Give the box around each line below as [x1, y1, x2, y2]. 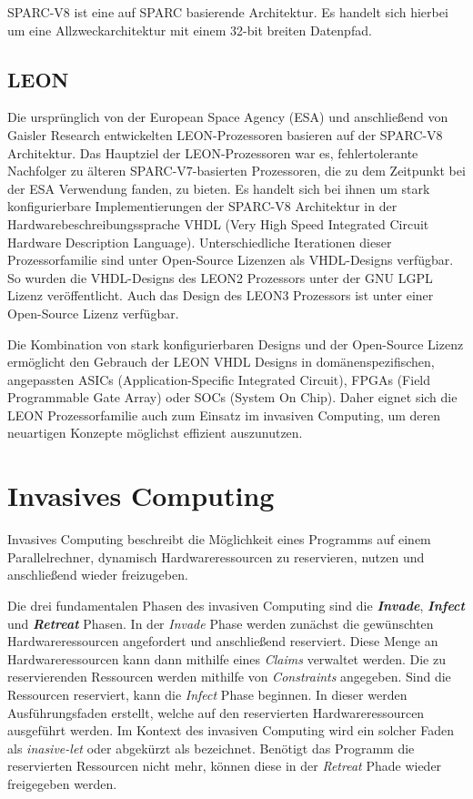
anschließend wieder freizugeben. [7, 565, 188, 584]
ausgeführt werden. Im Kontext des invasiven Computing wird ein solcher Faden [7, 721, 455, 740]
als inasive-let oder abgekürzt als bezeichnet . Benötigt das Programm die [7, 738, 415, 757]
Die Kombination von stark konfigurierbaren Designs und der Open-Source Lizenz [7, 334, 464, 353]
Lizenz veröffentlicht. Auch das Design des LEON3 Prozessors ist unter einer [7, 286, 434, 305]
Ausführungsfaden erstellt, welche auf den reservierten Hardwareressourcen [7, 703, 425, 722]
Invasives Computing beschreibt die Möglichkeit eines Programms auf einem [7, 530, 431, 549]
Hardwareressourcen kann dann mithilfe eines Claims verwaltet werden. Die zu [7, 649, 446, 668]
